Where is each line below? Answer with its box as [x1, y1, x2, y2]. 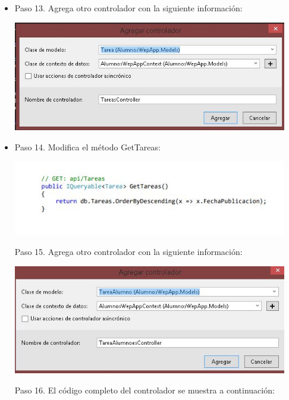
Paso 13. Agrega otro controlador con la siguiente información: [14, 2, 243, 14]
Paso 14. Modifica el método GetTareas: [14, 140, 161, 153]
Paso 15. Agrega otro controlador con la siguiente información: [14, 245, 243, 258]
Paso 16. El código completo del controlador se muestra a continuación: [14, 383, 275, 396]
